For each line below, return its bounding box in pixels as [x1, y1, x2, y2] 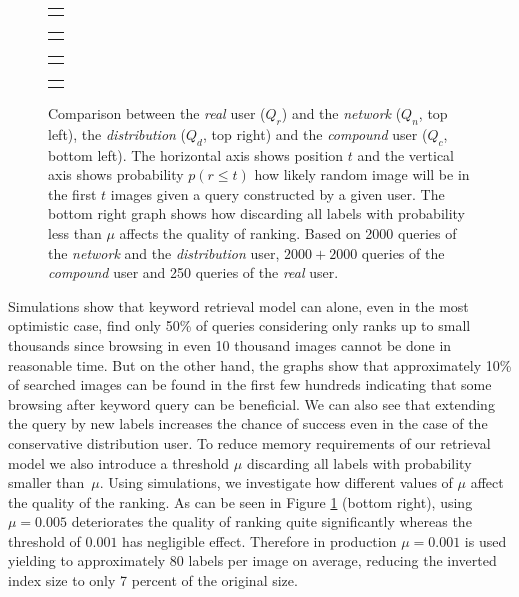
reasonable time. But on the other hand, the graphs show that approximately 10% [8, 354, 512, 375]
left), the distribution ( [48, 123, 187, 144]
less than [48, 222, 102, 243]
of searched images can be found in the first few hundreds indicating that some [8, 374, 492, 395]
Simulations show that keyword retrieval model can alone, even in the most [8, 295, 469, 316]
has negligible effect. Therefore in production [122, 530, 397, 551]
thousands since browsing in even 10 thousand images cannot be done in [8, 334, 452, 355]
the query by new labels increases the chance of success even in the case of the [8, 413, 488, 434]
